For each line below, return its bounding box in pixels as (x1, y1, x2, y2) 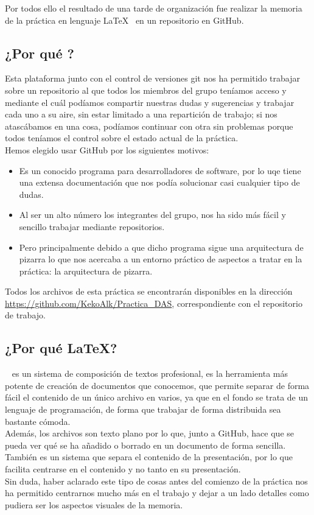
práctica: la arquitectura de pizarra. (19, 264, 153, 277)
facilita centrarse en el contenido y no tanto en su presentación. (5, 463, 241, 475)
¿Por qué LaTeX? (5, 338, 117, 357)
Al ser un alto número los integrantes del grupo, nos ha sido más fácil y (19, 208, 286, 221)
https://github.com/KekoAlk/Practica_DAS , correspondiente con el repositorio (5, 296, 302, 309)
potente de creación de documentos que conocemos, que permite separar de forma (5, 379, 310, 391)
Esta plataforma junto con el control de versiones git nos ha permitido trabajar (5, 72, 300, 85)
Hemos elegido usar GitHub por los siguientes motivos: (5, 143, 209, 156)
